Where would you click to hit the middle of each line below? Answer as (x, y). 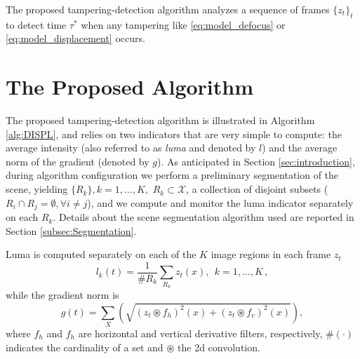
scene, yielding (37, 189)
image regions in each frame (271, 254)
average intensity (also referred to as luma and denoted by (131, 148)
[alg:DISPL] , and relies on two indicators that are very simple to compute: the (174, 134)
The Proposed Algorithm (130, 87)
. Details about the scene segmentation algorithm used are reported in (204, 217)
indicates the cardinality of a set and (85, 347)
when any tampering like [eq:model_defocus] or (183, 24)
